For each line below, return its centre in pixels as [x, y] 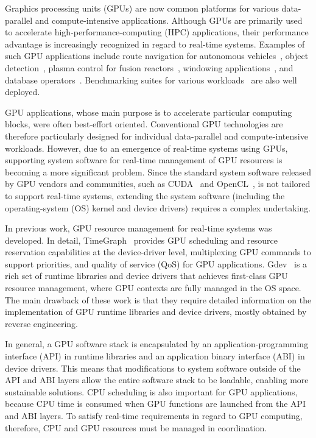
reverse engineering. [41, 323]
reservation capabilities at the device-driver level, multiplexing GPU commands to [158, 252]
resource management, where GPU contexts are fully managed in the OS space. [153, 288]
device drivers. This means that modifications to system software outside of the [153, 368]
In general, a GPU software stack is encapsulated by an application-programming [157, 344]
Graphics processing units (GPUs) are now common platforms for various [142, 8]
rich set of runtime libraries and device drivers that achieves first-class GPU [146, 276]
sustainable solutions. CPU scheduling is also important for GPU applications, [151, 391]
